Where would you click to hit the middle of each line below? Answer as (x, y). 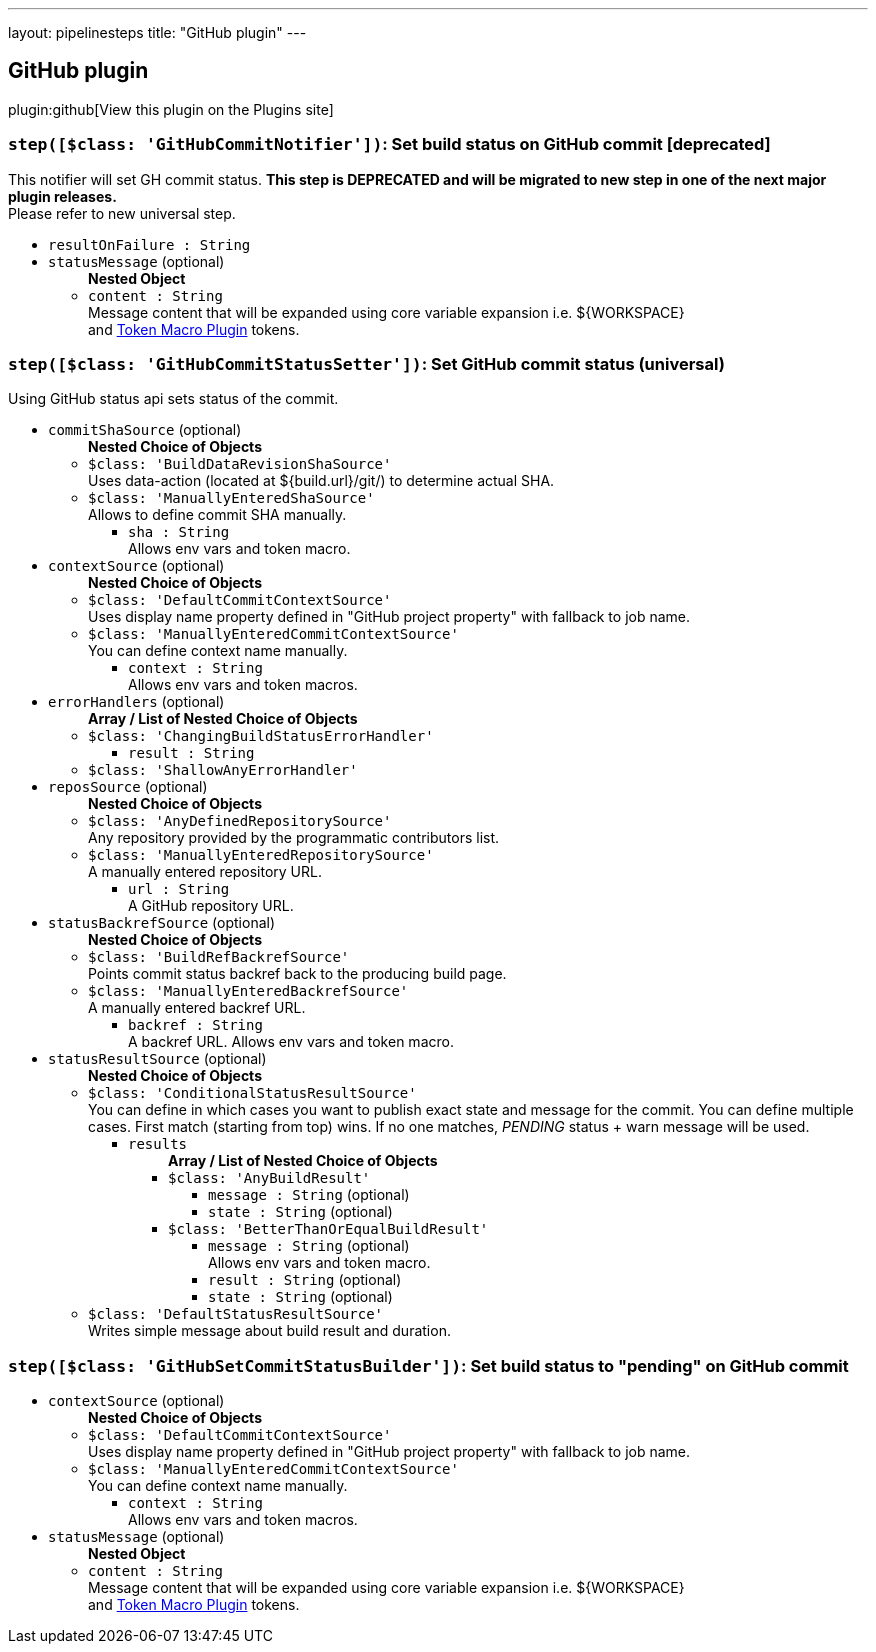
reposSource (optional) (128, 787)
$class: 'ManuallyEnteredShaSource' (231, 498)
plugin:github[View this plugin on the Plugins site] (171, 109)
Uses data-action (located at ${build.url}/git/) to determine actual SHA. (321, 481)
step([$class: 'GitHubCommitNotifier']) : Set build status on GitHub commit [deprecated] (389, 144)
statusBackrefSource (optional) (162, 923)
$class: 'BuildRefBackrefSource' (219, 957)
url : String (179, 889)
